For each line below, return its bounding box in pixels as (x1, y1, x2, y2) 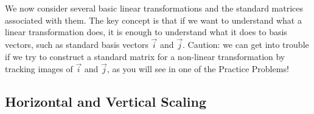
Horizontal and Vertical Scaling (5, 92, 207, 111)
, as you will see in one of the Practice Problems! (106, 62, 289, 75)
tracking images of (5, 62, 73, 75)
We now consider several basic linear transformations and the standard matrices (5, 2, 304, 14)
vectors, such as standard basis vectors (5, 38, 148, 50)
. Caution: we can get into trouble (183, 38, 309, 50)
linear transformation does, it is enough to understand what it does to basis (5, 25, 287, 38)
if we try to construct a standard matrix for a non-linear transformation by (5, 50, 285, 62)
